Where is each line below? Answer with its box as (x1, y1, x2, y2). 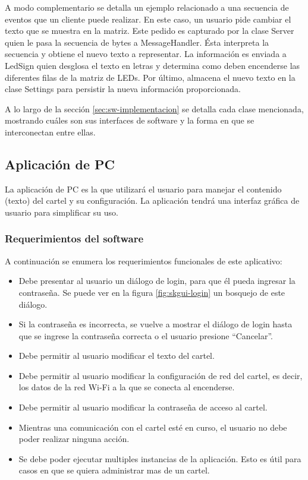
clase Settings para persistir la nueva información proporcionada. (5, 83, 241, 95)
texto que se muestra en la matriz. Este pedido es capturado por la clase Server (5, 24, 294, 37)
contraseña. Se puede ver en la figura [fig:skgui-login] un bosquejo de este (18, 286, 285, 298)
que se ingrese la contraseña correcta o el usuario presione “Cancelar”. (18, 329, 274, 342)
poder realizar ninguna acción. (18, 432, 130, 445)
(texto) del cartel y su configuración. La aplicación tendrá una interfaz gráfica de (5, 194, 300, 207)
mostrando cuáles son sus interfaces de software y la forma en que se (5, 114, 254, 127)
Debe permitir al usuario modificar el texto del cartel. (18, 349, 215, 362)
